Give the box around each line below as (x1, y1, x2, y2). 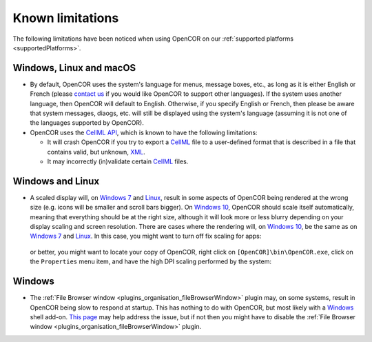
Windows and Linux (12, 175, 100, 187)
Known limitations (12, 10, 119, 26)
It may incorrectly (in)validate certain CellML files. (47, 157, 189, 165)
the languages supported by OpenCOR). (30, 119, 144, 127)
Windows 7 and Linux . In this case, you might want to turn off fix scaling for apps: (30, 232, 262, 241)
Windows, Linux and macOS (12, 62, 136, 74)
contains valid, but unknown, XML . (47, 148, 146, 156)
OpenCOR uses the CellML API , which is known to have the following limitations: (30, 128, 258, 137)
